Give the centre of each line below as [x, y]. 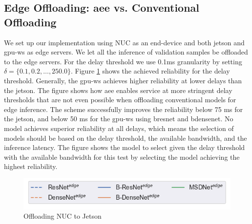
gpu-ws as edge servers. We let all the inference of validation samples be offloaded [126, 52]
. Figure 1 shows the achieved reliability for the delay [150, 71]
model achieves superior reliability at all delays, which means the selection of [119, 128]
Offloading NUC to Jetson [63, 216]
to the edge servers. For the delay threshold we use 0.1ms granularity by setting [123, 61]
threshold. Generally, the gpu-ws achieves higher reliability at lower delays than [123, 80]
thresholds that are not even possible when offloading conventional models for [120, 100]
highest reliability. [31, 166]
